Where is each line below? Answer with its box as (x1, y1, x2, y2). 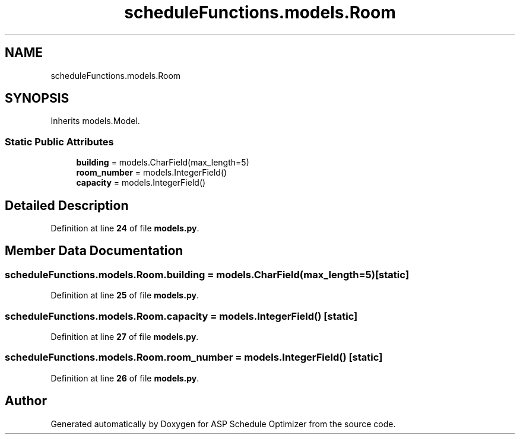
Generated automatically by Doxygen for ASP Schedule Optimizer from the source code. (50, 418, 396, 429)
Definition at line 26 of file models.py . (50, 373, 199, 383)
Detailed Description (5, 198, 129, 213)
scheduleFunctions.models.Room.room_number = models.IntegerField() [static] (5, 351, 383, 364)
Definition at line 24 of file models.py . (50, 223, 199, 234)
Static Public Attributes (5, 135, 114, 148)
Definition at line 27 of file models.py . (50, 332, 199, 342)
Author (5, 393, 47, 409)
